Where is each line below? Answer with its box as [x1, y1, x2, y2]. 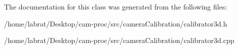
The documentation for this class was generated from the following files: [4, 1, 227, 11]
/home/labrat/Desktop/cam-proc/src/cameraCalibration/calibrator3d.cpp [4, 35, 234, 45]
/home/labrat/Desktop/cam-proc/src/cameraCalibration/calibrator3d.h [4, 18, 227, 28]
